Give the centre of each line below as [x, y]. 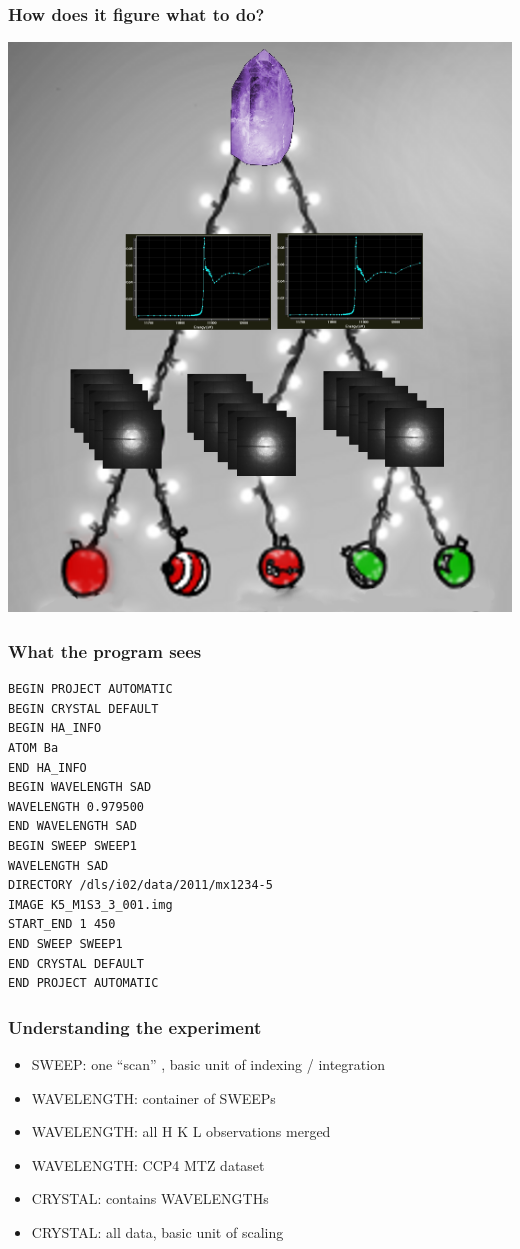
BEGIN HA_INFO [55, 728]
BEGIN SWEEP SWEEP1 [72, 846]
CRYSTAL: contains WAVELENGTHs [150, 1198]
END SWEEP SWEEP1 [65, 943]
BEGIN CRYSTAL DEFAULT [83, 708]
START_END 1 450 [62, 924]
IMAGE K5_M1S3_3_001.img [90, 904]
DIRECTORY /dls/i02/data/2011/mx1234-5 [140, 885]
